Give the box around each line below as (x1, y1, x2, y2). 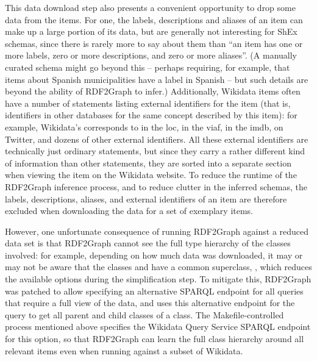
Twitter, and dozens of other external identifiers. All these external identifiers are (5, 132, 308, 145)
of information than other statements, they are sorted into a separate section (5, 156, 291, 169)
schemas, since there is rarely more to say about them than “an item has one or (5, 37, 303, 49)
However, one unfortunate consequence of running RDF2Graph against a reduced (5, 224, 309, 237)
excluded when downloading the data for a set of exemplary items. (5, 204, 254, 217)
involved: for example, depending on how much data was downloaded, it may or (5, 248, 303, 261)
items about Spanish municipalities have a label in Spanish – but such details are (5, 73, 308, 85)
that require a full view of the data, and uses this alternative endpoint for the (5, 296, 295, 309)
